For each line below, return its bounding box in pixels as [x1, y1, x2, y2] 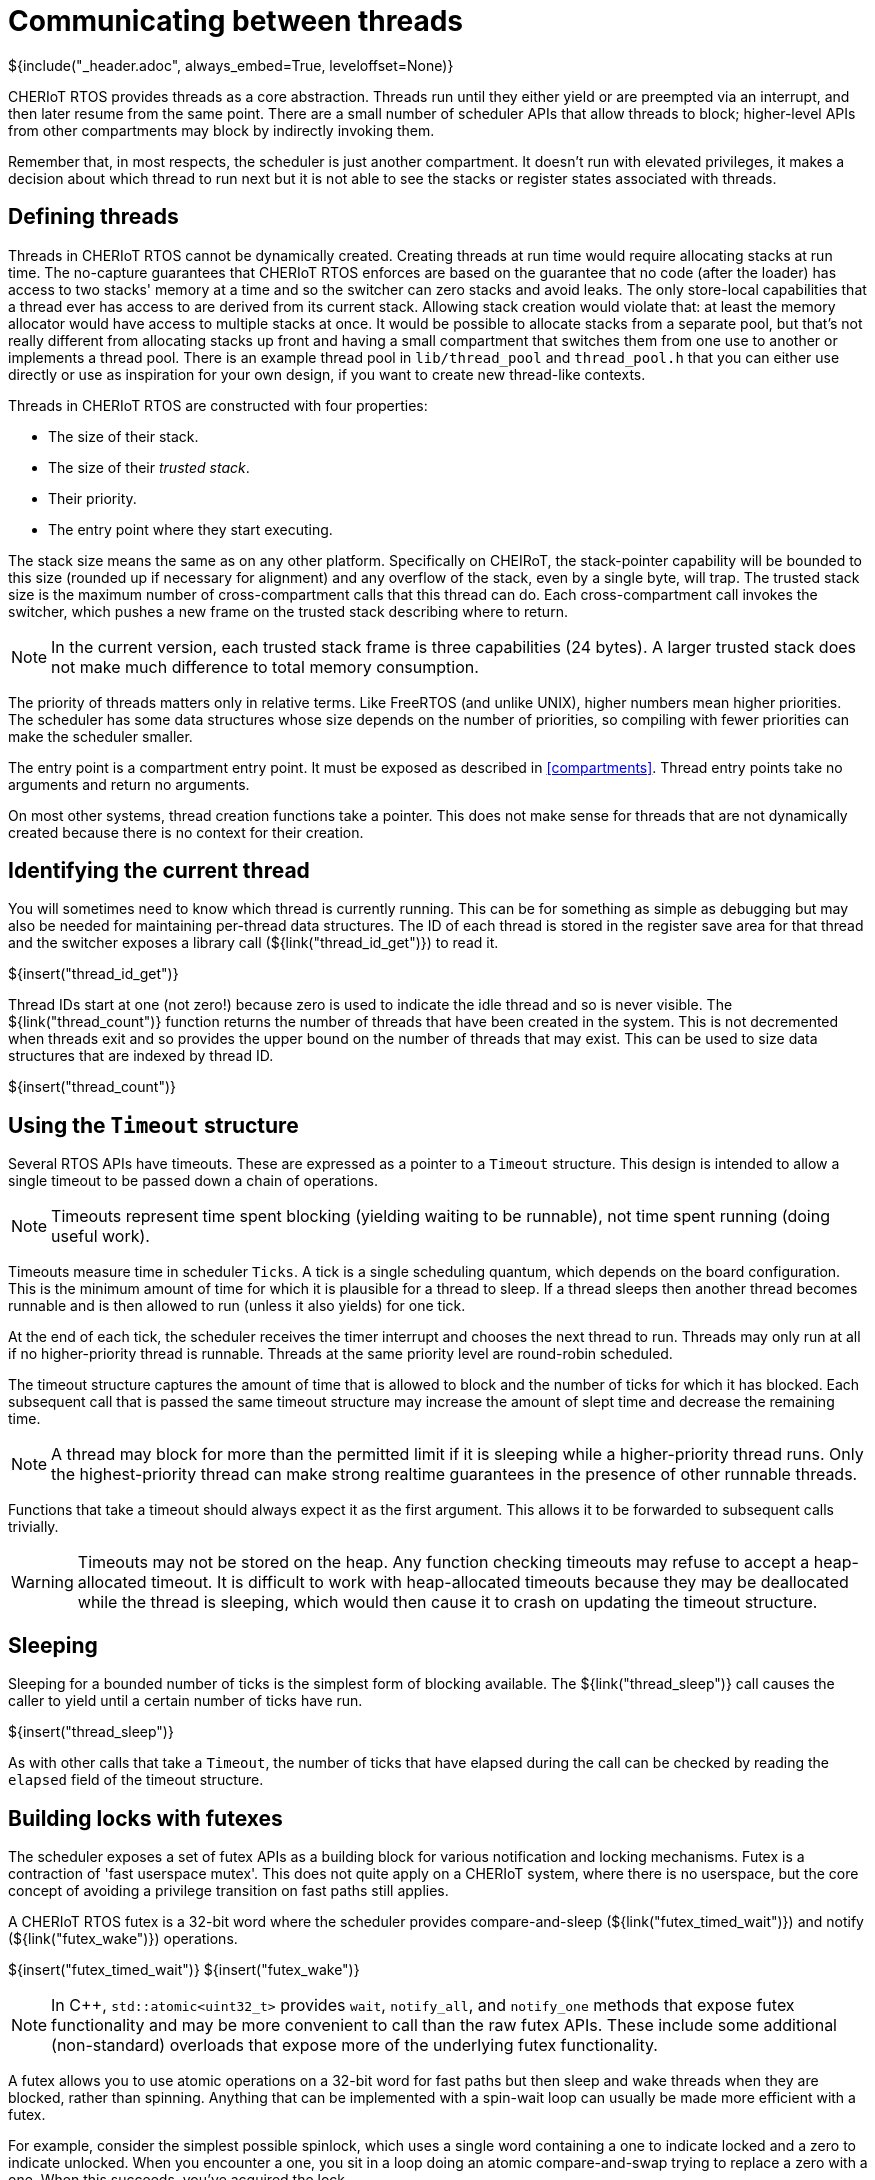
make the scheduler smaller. [8, 727, 193, 745]
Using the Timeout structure [8, 1112, 299, 1138]
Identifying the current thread [8, 858, 310, 884]
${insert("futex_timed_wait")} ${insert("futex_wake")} [8, 1960, 360, 1978]
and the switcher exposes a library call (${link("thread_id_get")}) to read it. [8, 934, 499, 952]
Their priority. [48, 489, 137, 507]
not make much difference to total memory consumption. [51, 656, 479, 677]
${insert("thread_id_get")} [8, 965, 179, 983]
